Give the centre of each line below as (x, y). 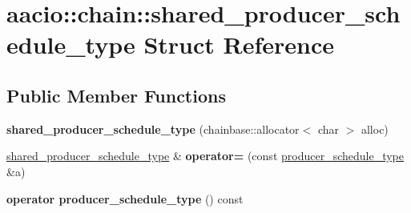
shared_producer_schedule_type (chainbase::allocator (153, 129)
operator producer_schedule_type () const (125, 198)
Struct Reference (239, 44)
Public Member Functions (116, 95)
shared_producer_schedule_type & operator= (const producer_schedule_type (205, 156)
